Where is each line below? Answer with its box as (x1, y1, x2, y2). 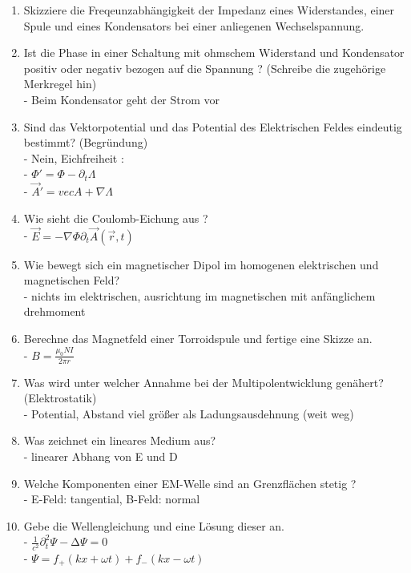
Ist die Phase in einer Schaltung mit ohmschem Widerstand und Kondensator (23, 44, 405, 61)
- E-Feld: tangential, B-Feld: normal (23, 490, 200, 507)
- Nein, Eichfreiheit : (23, 149, 124, 166)
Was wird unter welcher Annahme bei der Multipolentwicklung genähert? (23, 373, 384, 390)
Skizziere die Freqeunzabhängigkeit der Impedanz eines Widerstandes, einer (23, 2, 395, 18)
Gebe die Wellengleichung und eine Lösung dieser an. (23, 517, 285, 534)
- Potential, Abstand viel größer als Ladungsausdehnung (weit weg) (23, 405, 354, 422)
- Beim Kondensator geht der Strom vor (23, 91, 220, 107)
